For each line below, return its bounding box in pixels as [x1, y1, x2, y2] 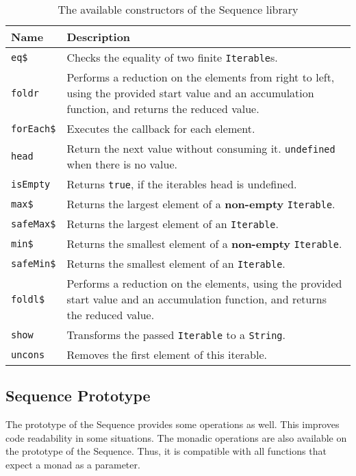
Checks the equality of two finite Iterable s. [66, 49, 278, 65]
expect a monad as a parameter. [5, 457, 140, 471]
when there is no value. [66, 156, 177, 172]
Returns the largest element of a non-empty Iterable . [66, 196, 335, 212]
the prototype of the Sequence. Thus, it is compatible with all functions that [5, 444, 327, 458]
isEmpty [11, 178, 51, 190]
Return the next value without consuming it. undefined [66, 140, 335, 156]
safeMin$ [11, 258, 56, 269]
